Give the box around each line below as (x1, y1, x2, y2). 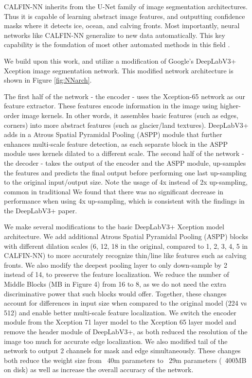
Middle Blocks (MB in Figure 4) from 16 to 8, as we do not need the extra (4, 279, 226, 289)
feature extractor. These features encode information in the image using (4, 101, 218, 111)
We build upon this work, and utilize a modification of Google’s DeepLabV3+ (4, 55, 236, 66)
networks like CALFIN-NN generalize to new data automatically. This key (4, 30, 225, 40)
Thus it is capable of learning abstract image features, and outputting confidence (4, 11, 245, 21)
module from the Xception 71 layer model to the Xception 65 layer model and (4, 317, 236, 327)
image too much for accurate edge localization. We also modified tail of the (4, 336, 228, 346)
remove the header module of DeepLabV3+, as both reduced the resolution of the (4, 326, 248, 336)
